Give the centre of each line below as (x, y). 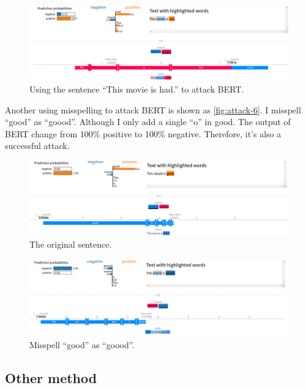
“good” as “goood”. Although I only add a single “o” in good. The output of (148, 122)
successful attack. (37, 146)
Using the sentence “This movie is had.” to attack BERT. (137, 89)
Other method (51, 377)
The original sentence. (71, 244)
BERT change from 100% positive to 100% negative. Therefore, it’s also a (143, 133)
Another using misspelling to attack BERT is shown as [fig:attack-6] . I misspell (153, 109)
